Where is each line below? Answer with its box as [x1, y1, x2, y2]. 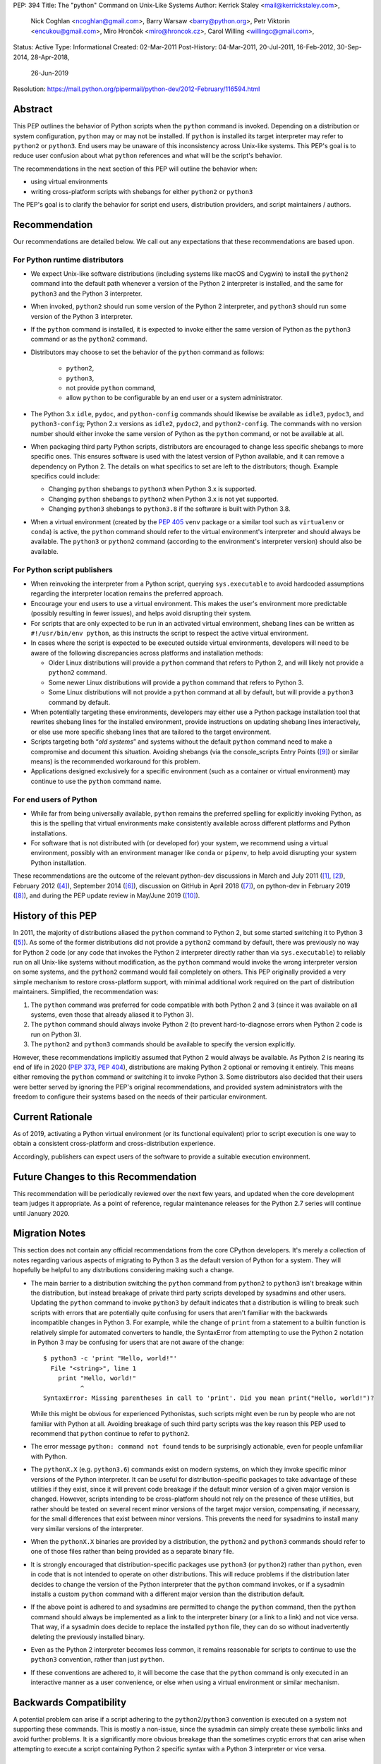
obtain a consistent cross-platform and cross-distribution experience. [13, 1140, 215, 1148]
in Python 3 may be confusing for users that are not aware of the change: [30, 1338, 244, 1346]
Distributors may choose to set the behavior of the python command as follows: [30, 348, 265, 356]
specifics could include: [30, 472, 100, 481]
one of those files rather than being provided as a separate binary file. [30, 1547, 234, 1556]
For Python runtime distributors [13, 255, 123, 265]
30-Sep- [336, 43, 363, 52]
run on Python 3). [30, 1030, 82, 1039]
